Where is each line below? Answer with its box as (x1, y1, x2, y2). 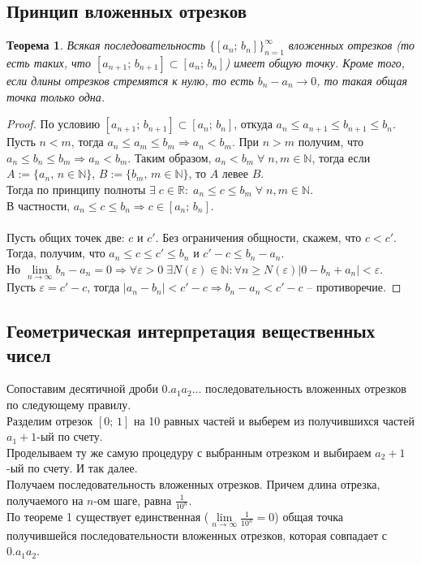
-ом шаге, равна (93, 491, 172, 508)
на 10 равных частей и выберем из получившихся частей (133, 412, 415, 429)
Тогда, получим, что (6, 244, 105, 261)
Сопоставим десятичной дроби (6, 380, 158, 397)
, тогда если (311, 149, 371, 166)
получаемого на (6, 491, 84, 508)
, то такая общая (316, 72, 407, 88)
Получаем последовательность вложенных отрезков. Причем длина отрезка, (6, 475, 380, 492)
